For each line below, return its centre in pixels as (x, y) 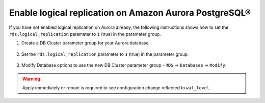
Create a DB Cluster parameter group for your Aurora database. (86, 43)
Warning (31, 79)
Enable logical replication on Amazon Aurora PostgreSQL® (130, 13)
